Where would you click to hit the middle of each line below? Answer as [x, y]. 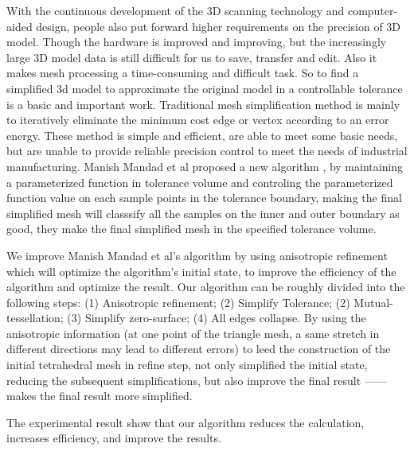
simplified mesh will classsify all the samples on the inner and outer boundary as [203, 213]
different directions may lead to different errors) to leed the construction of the [199, 349]
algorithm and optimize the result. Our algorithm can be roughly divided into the [206, 287]
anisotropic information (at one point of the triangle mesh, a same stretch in [193, 333]
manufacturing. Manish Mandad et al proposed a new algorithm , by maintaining [205, 166]
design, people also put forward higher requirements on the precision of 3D [219, 26]
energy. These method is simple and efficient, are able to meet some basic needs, [202, 135]
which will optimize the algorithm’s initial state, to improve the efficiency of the [201, 271]
